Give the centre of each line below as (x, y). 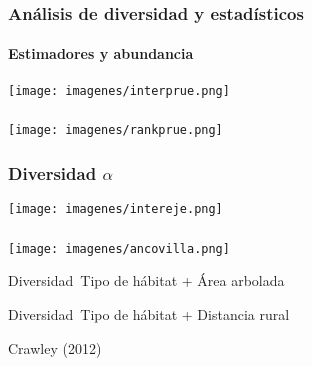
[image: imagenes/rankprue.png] (115, 130)
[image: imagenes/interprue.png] (119, 90)
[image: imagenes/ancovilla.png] (119, 248)
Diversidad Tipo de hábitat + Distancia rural (149, 313)
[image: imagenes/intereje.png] (115, 209)
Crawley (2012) (55, 347)
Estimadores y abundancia (101, 53)
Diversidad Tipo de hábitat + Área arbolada (146, 280)
